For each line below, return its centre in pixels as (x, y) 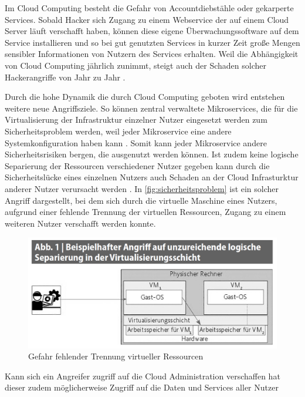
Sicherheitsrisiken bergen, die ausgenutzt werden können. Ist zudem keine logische (152, 154)
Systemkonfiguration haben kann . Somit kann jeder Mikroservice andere (136, 142)
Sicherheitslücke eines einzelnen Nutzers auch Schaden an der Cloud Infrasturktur (152, 177)
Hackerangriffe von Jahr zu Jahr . (65, 77)
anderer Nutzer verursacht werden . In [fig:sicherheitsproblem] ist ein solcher (142, 188)
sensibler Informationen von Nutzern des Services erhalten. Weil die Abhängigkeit (152, 54)
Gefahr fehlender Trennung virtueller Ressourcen (116, 356)
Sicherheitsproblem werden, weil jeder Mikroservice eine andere (118, 131)
